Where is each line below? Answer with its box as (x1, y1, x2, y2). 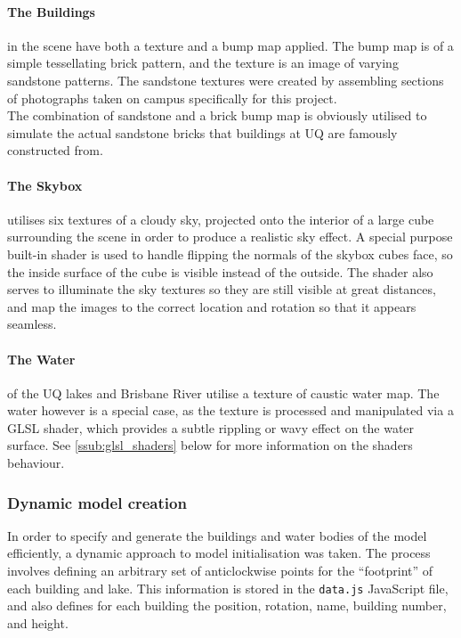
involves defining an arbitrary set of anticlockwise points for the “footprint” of (7, 561, 433, 580)
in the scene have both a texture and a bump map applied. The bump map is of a (7, 36, 454, 54)
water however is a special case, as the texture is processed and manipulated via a (7, 401, 454, 420)
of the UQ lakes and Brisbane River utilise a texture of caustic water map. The (7, 383, 440, 402)
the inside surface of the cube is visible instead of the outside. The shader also (7, 262, 433, 281)
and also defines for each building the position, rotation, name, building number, (7, 596, 447, 615)
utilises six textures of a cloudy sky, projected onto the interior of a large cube (7, 209, 434, 228)
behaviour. (7, 454, 65, 472)
